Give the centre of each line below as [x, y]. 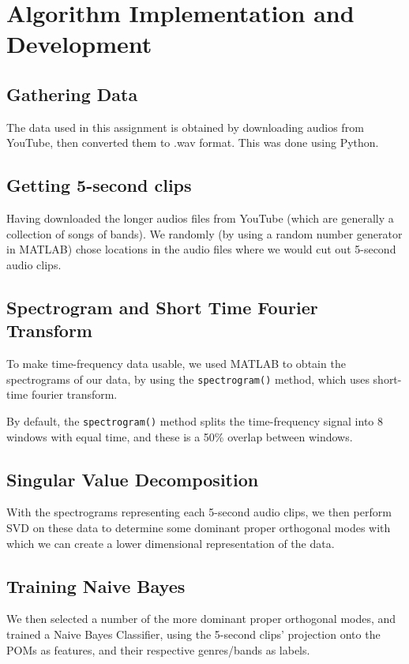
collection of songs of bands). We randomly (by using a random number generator [204, 233]
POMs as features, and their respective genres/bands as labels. [158, 649]
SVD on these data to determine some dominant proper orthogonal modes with [199, 528]
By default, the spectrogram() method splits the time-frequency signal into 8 [195, 420]
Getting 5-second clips [99, 185]
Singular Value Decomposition [133, 479]
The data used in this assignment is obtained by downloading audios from [185, 127]
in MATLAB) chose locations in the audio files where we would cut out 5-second [201, 249]
